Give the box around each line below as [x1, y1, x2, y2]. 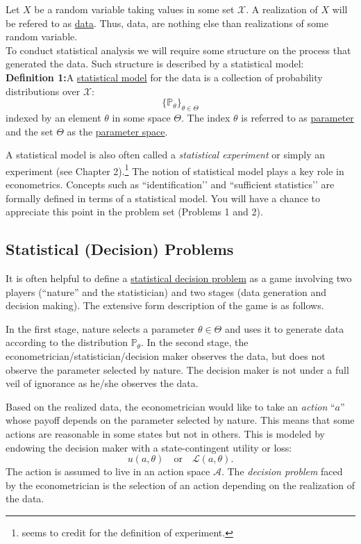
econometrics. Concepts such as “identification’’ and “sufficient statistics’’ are [6, 176, 335, 191]
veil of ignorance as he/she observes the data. [6, 376, 199, 390]
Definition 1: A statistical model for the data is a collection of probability [6, 69, 323, 84]
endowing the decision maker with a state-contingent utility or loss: [6, 440, 292, 454]
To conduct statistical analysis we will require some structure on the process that [6, 42, 351, 57]
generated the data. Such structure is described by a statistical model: [6, 56, 304, 71]
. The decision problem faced [221, 464, 343, 479]
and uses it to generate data [224, 321, 344, 336]
